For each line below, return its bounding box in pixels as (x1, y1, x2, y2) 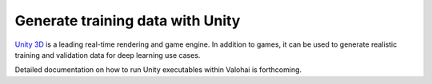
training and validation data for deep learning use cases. (14, 50, 201, 59)
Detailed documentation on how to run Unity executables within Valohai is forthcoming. (14, 65, 302, 74)
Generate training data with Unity (14, 12, 241, 29)
